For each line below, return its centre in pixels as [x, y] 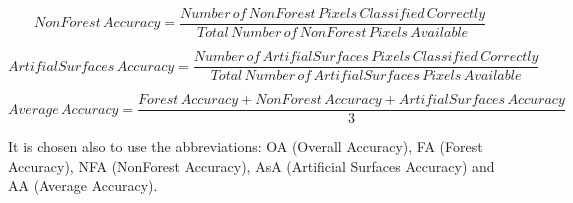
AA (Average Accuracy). [83, 185]
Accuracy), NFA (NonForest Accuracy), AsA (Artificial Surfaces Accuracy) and [251, 165]
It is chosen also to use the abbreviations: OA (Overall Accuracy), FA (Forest [245, 146]
